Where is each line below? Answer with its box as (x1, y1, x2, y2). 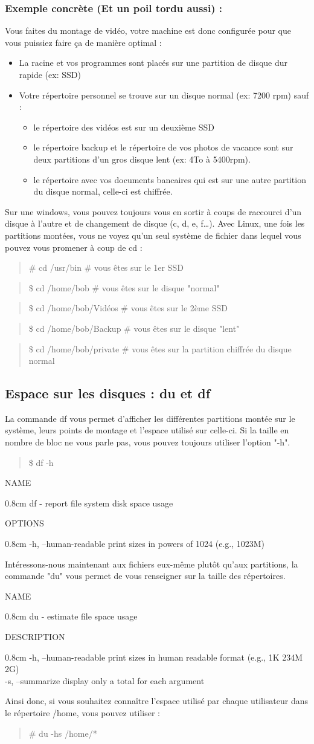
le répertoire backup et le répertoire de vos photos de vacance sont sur (33, 141, 293, 154)
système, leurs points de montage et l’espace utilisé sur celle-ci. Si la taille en (5, 424, 289, 436)
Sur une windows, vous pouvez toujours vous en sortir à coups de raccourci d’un (5, 205, 302, 218)
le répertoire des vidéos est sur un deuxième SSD (33, 120, 214, 133)
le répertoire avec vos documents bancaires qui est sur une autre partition (33, 173, 306, 186)
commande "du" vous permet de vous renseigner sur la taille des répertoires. (5, 569, 286, 582)
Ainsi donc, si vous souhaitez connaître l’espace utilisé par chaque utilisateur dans (5, 694, 309, 707)
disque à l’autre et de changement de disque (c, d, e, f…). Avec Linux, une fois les (5, 217, 305, 230)
